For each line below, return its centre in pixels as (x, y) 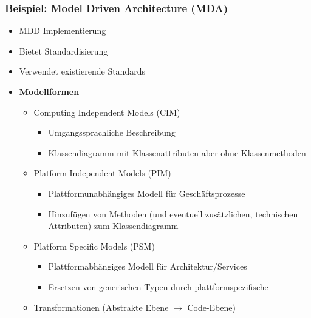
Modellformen (49, 91)
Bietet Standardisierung (63, 51)
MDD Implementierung (63, 31)
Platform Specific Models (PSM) (94, 246)
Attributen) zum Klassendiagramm (113, 226)
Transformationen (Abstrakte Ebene (101, 307)
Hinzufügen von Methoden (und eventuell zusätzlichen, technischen (173, 214)
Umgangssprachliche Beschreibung (112, 132)
